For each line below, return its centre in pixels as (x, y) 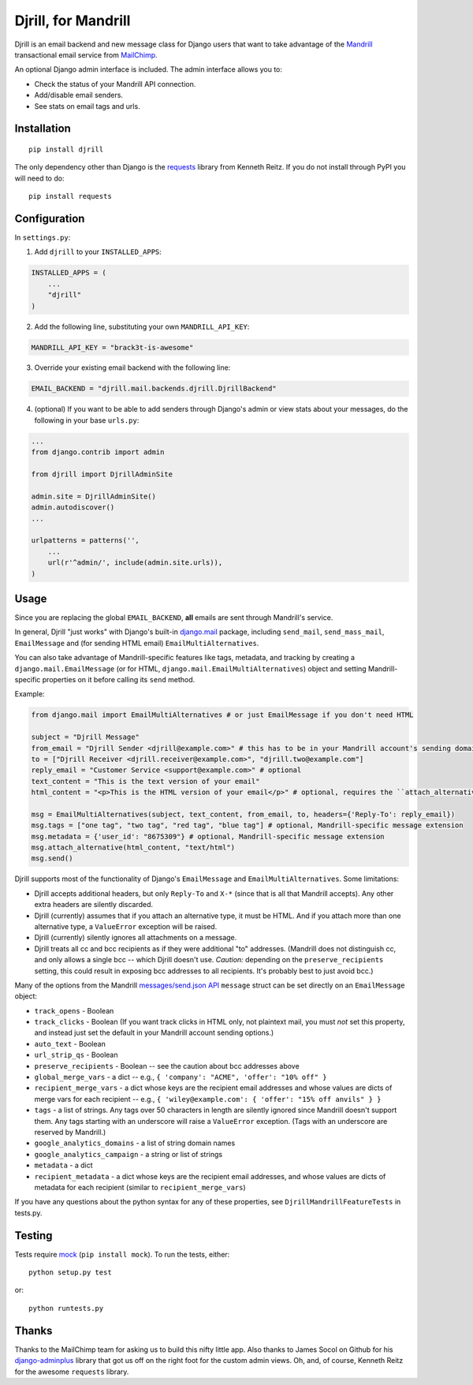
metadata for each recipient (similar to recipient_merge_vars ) (140, 1187)
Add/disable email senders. (79, 95)
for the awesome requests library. (72, 1372)
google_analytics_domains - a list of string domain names (135, 1143)
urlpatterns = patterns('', (85, 541)
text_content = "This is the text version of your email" (145, 781)
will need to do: (39, 178)
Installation (43, 129)
